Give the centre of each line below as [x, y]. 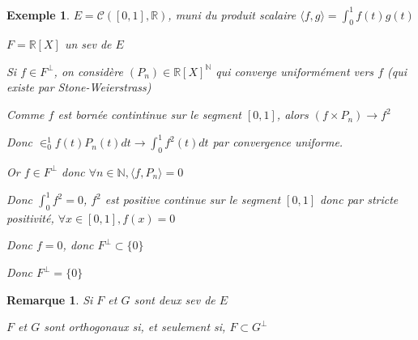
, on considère [88, 71]
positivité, [30, 217]
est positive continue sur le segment [193, 200]
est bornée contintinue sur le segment [149, 115]
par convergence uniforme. [278, 142]
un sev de [88, 44]
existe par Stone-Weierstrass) [79, 87]
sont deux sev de [175, 299]
